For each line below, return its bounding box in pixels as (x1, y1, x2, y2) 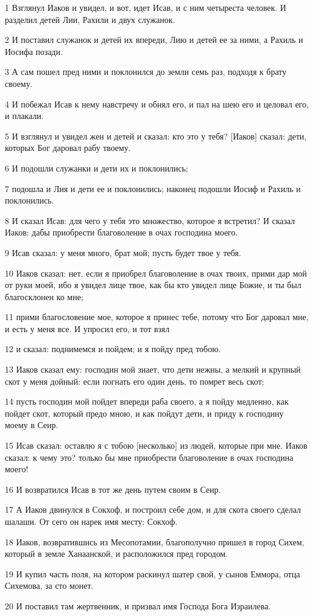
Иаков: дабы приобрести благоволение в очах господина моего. (5, 226, 238, 239)
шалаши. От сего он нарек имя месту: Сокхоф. (5, 515, 178, 527)
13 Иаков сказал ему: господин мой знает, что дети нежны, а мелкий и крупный (5, 363, 301, 376)
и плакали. (5, 109, 44, 122)
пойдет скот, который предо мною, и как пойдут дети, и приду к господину (5, 406, 284, 419)
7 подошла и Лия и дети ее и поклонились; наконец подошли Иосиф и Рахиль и (5, 182, 301, 194)
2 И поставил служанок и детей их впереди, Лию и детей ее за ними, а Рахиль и (5, 33, 303, 46)
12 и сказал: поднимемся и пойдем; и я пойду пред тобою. (5, 342, 221, 355)
